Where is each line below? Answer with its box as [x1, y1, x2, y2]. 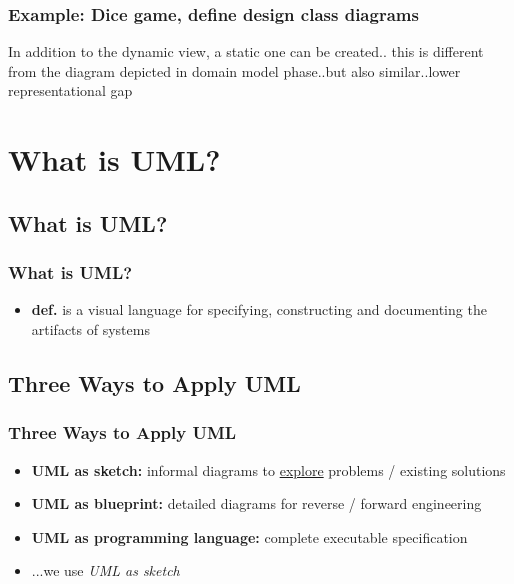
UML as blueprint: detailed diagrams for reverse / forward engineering [31, 493, 482, 514]
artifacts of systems [31, 318, 150, 339]
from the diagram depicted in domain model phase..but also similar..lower [8, 60, 461, 81]
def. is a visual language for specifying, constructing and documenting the [31, 299, 487, 320]
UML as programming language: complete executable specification [31, 526, 468, 547]
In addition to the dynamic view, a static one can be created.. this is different [8, 41, 484, 62]
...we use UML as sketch [31, 560, 180, 581]
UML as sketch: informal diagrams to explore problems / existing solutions [31, 459, 506, 480]
